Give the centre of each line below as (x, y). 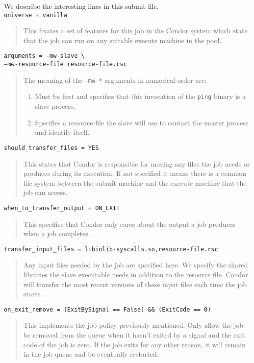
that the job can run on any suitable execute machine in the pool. (122, 40)
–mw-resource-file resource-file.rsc (65, 64)
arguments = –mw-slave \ (44, 56)
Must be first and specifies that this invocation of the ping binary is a (140, 96)
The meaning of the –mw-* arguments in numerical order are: (115, 80)
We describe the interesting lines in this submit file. (81, 6)
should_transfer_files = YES (51, 148)
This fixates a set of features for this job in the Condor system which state (135, 31)
